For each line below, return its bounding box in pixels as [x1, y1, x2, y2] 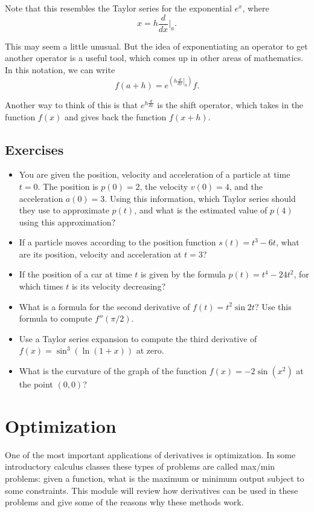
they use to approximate [19, 204, 109, 216]
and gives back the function [64, 110, 167, 123]
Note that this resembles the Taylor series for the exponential [5, 2, 232, 14]
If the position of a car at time [19, 268, 132, 280]
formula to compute [19, 312, 92, 325]
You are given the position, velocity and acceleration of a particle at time [19, 168, 290, 181]
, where [242, 2, 269, 14]
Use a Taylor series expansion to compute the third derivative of [19, 332, 257, 345]
